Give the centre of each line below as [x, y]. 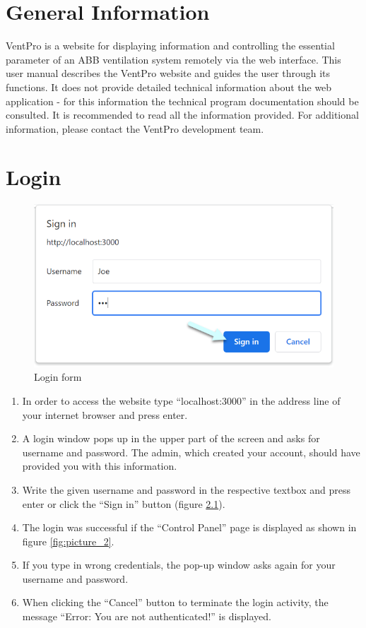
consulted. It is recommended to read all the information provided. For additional [182, 115]
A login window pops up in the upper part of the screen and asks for [171, 438]
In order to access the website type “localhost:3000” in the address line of [181, 400]
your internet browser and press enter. [105, 414]
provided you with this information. [100, 466]
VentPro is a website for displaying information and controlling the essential [170, 46]
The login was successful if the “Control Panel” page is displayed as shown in [189, 527]
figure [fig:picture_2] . [68, 541]
